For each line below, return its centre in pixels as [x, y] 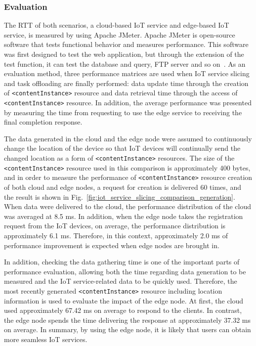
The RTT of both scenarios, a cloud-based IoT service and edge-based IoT [117, 25]
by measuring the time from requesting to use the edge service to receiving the [123, 112]
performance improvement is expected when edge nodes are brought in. [112, 245]
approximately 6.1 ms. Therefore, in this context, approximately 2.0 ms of [116, 235]
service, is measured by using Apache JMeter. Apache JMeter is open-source [120, 34]
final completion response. [43, 122]
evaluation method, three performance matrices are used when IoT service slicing [127, 73]
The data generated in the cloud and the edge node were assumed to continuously [128, 138]
